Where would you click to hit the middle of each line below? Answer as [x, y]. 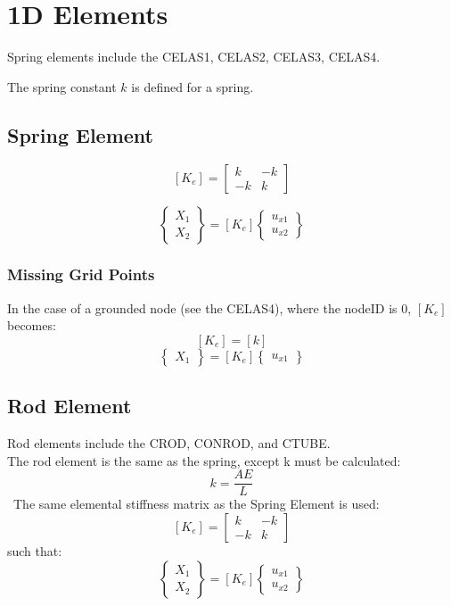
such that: [35, 550]
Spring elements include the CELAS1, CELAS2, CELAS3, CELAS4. [194, 57]
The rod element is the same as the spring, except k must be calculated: [204, 460]
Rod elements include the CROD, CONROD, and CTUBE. [169, 443]
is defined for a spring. [193, 86]
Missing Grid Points [81, 274]
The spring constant [62, 86]
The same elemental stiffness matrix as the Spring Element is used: [196, 504]
